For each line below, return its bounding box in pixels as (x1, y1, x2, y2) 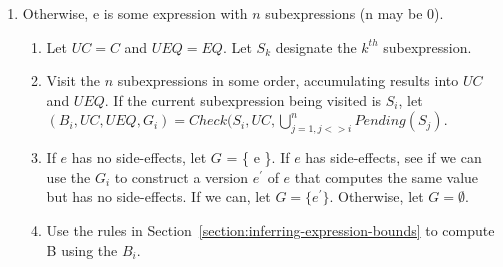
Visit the (46, 70, 100, 91)
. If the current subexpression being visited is (104, 89, 382, 110)
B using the (46, 239, 118, 260)
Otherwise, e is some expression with (22, 3, 248, 23)
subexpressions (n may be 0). (265, 3, 444, 23)
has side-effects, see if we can (305, 147, 482, 168)
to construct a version (114, 166, 248, 187)
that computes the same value (294, 166, 479, 187)
